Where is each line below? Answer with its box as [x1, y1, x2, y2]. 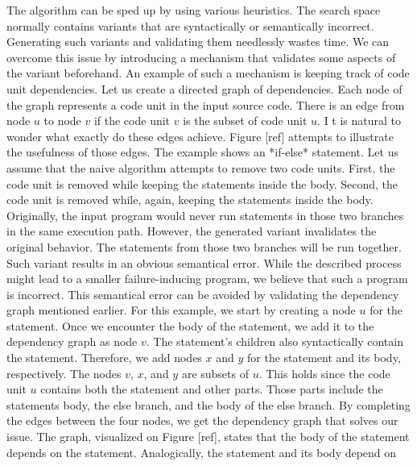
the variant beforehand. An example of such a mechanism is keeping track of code [6, 64, 410, 81]
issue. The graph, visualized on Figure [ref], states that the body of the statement [6, 428, 410, 445]
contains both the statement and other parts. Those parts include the [40, 381, 383, 397]
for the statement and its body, [247, 349, 401, 366]
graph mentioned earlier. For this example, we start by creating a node [6, 302, 356, 318]
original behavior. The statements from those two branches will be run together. [6, 238, 402, 255]
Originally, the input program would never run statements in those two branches [6, 206, 404, 223]
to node [43, 112, 81, 129]
